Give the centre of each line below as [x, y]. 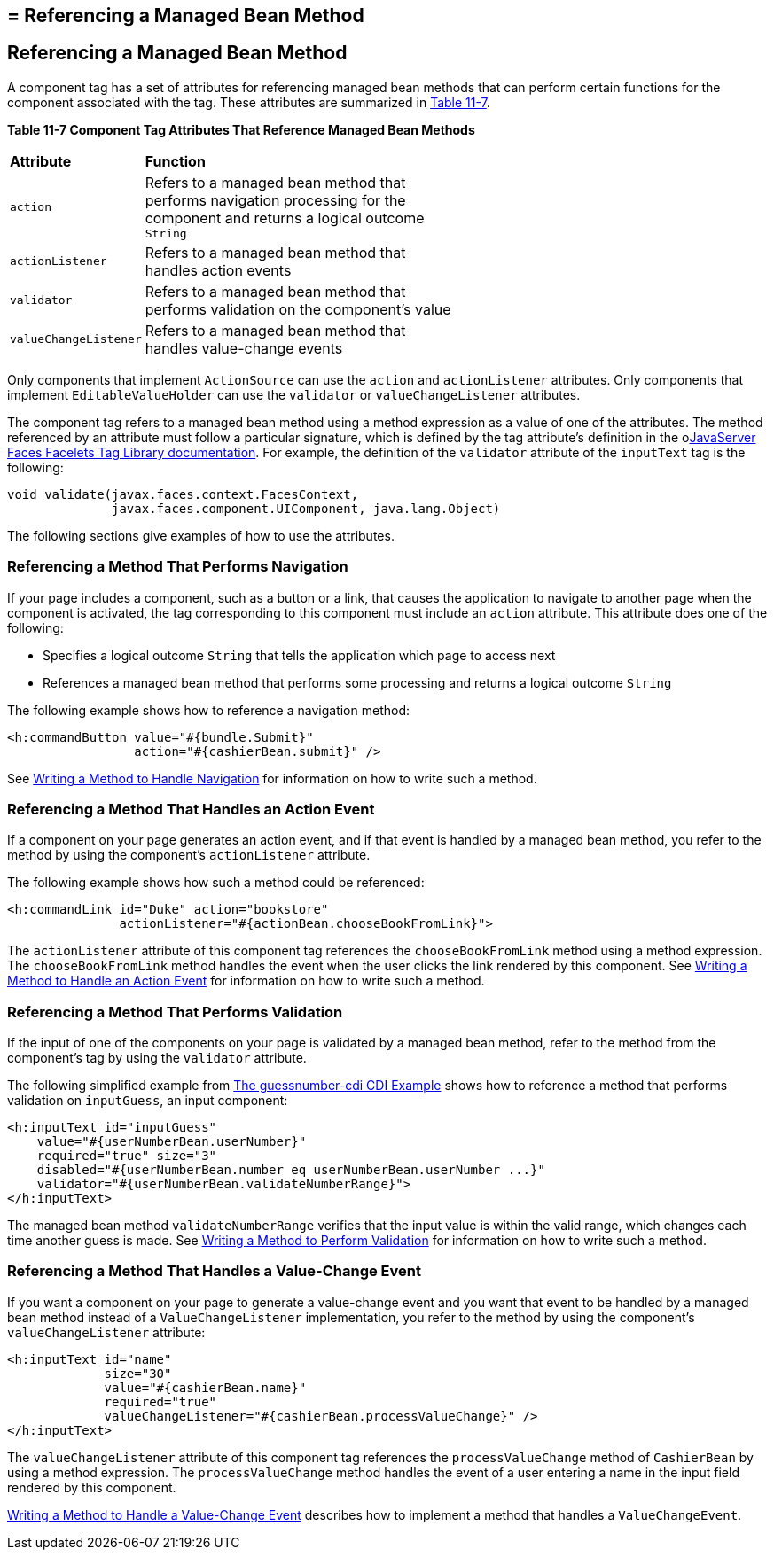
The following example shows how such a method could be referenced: [216, 883]
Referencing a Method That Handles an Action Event [191, 809]
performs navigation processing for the [275, 200]
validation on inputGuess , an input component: [148, 1101]
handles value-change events [244, 348]
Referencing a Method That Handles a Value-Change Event [214, 1271]
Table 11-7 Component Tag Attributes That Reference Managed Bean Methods [241, 129]
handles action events [218, 270]
